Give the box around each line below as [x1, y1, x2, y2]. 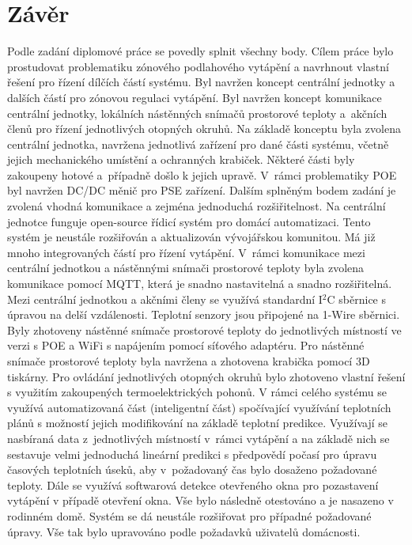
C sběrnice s [327, 290, 386, 307]
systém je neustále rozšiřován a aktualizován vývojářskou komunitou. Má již [7, 229, 376, 245]
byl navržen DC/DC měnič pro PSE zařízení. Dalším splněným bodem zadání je [7, 182, 396, 199]
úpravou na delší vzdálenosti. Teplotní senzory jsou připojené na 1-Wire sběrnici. [7, 306, 400, 323]
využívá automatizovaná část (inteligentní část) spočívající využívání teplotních [7, 399, 391, 415]
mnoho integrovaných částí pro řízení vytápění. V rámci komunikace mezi [7, 244, 365, 260]
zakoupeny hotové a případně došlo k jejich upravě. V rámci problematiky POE [7, 166, 397, 183]
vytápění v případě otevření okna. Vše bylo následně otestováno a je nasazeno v [7, 492, 394, 509]
